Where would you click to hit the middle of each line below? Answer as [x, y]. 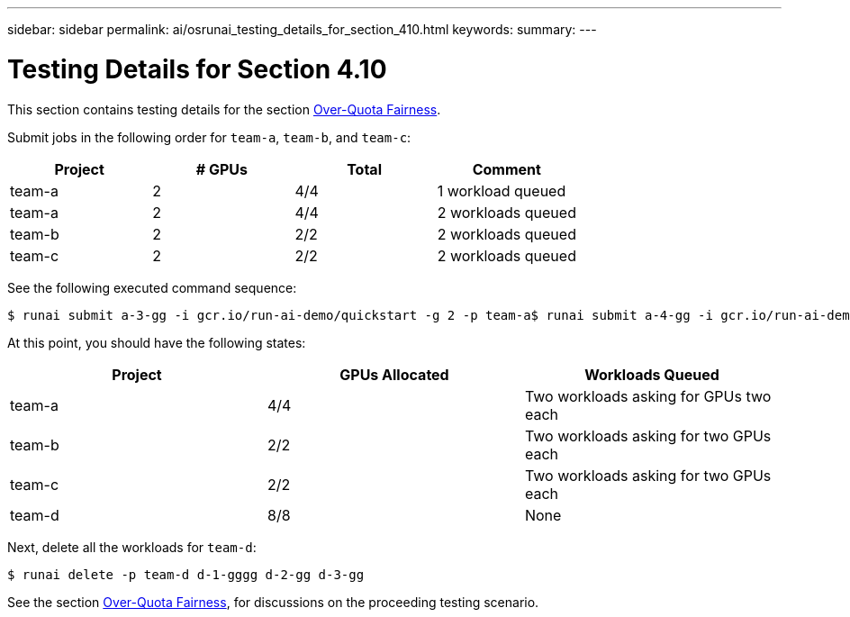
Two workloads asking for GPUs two [648, 396]
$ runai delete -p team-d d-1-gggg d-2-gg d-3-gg [186, 574]
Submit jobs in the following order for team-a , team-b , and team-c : [209, 137]
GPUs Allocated [394, 374]
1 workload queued [502, 191]
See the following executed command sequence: [152, 287]
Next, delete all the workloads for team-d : [132, 547]
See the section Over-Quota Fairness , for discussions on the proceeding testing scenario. [273, 602]
